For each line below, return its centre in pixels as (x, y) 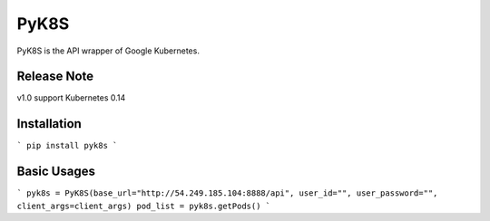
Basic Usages (56, 172)
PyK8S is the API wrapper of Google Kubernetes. (108, 51)
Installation (49, 124)
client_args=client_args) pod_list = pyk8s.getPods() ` (144, 206)
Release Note (55, 77)
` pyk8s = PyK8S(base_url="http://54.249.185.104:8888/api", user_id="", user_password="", (227, 193)
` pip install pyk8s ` (67, 146)
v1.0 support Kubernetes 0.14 (71, 98)
